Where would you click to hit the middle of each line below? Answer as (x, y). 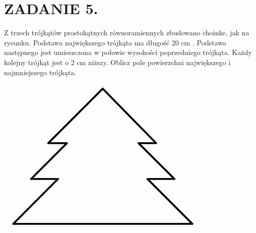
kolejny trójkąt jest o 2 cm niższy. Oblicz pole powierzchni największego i (117, 62)
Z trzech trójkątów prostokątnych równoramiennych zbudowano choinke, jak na (127, 33)
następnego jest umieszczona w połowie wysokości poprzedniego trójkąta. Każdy (128, 52)
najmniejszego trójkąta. (40, 72)
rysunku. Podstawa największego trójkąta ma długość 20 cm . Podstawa (115, 42)
